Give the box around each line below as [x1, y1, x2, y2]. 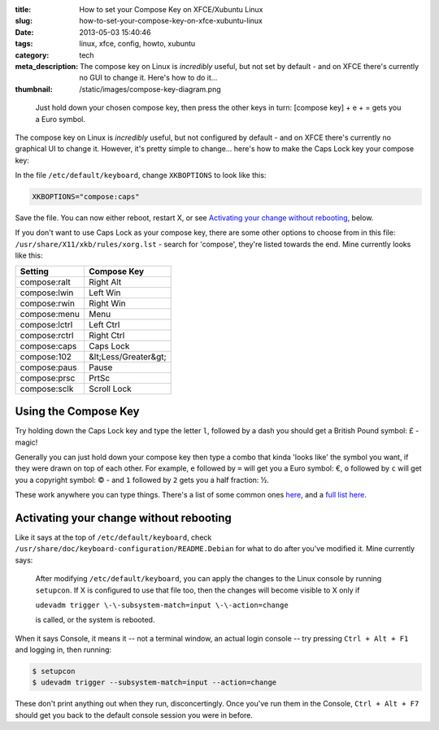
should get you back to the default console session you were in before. [15, 710, 254, 719]
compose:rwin [20, 298, 75, 309]
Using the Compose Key [15, 405, 140, 419]
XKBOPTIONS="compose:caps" [32, 192, 140, 202]
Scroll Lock [88, 383, 132, 394]
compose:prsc [20, 372, 76, 384]
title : [15, 5, 32, 14]
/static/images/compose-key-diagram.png [79, 84, 221, 93]
